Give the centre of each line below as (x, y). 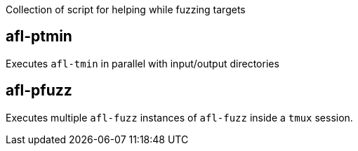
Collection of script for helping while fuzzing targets (126, 9)
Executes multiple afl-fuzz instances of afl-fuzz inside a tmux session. (179, 117)
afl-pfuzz (39, 91)
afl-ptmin (39, 37)
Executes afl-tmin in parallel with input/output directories (142, 63)
